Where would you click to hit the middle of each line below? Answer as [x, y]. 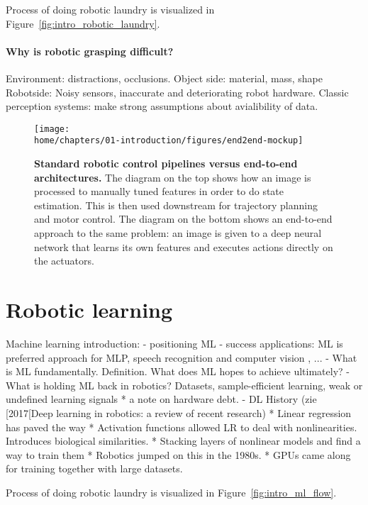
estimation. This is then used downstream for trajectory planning [176, 205]
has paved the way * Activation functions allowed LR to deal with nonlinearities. [182, 427]
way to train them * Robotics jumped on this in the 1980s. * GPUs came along [178, 454]
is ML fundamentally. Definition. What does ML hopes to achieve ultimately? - [178, 371]
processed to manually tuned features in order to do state [159, 191]
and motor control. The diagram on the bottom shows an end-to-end [183, 219]
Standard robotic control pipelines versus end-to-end [166, 163]
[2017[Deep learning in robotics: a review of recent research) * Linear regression [179, 412]
